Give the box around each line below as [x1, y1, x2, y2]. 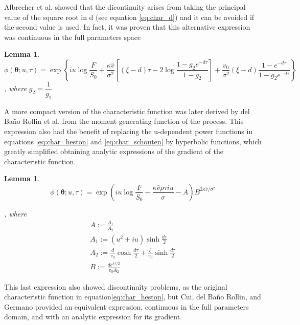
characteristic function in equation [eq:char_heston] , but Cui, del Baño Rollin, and [4, 291, 261, 302]
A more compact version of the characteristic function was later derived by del [4, 105, 250, 116]
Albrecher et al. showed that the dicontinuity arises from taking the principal [4, 2, 246, 12]
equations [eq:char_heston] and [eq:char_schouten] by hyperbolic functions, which [4, 136, 262, 146]
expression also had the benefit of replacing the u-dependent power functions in [4, 126, 253, 137]
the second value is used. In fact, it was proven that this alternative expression [4, 21, 250, 32]
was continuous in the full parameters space [4, 31, 141, 42]
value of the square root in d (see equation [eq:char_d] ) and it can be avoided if [4, 11, 255, 22]
